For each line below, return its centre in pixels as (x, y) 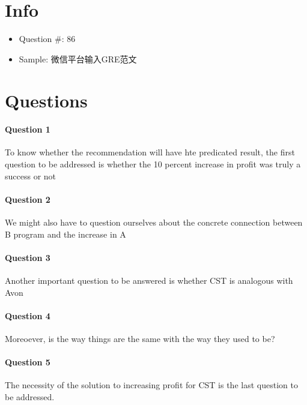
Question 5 (28, 362)
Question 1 (28, 129)
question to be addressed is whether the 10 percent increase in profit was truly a (153, 164)
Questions (46, 100)
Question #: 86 (47, 39)
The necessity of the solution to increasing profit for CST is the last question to (151, 385)
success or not (31, 175)
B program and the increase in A (65, 234)
